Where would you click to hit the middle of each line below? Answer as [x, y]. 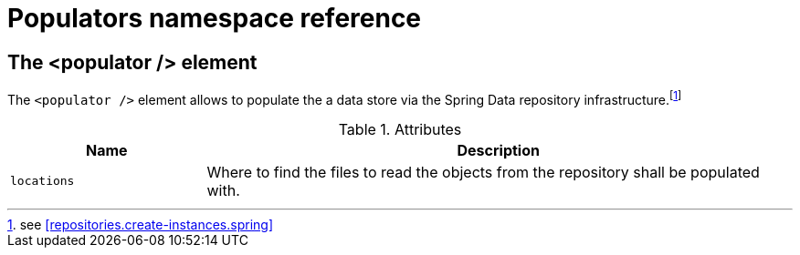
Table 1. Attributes [400, 129]
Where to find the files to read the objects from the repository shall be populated [483, 172]
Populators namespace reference [215, 18]
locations [42, 181]
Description [498, 150]
